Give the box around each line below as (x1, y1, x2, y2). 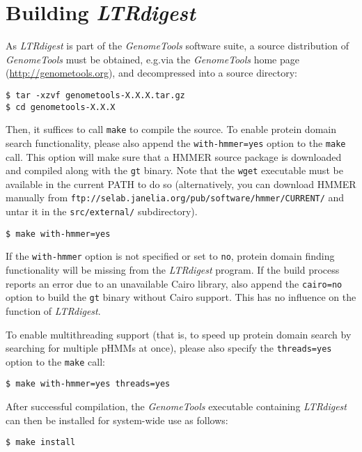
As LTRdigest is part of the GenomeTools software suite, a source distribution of (6, 38, 349, 53)
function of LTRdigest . (6, 303, 101, 318)
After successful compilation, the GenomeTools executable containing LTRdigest (6, 399, 347, 414)
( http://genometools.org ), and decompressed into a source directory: (6, 65, 297, 80)
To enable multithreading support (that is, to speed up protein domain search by (6, 327, 352, 341)
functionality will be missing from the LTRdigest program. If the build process (6, 263, 340, 276)
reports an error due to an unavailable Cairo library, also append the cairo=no (6, 276, 343, 290)
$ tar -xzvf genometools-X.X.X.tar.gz (6, 90, 185, 100)
